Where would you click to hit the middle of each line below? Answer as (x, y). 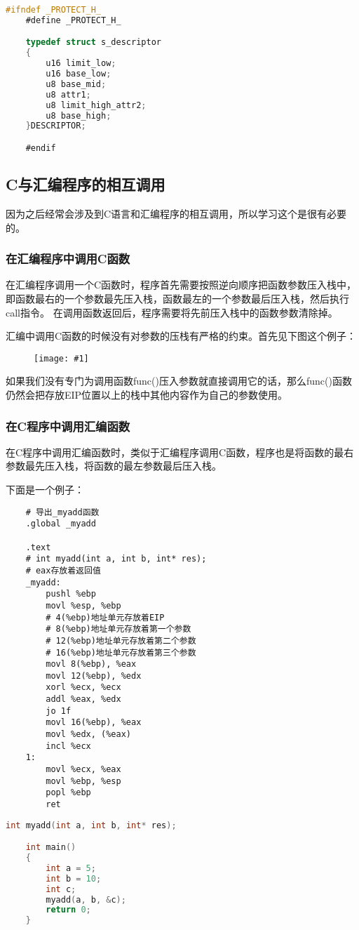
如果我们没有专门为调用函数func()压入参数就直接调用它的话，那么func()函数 (179, 381)
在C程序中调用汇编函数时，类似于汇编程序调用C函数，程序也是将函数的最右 (180, 452)
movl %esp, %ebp (83, 605)
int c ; (61, 889)
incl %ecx (68, 746)
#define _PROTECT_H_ (73, 20)
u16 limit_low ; (81, 64)
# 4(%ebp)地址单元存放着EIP (105, 617)
